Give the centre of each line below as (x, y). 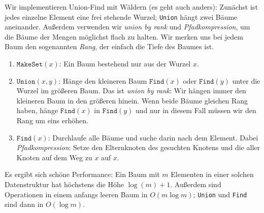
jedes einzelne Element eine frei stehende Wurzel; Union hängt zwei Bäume (121, 16)
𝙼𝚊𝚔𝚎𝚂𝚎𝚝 (30, 65)
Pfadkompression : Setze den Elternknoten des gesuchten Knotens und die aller (138, 147)
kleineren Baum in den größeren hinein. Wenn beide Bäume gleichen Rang (132, 100)
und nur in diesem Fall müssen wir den (196, 110)
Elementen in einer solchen (212, 174)
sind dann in (24, 204)
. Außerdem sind (196, 184)
